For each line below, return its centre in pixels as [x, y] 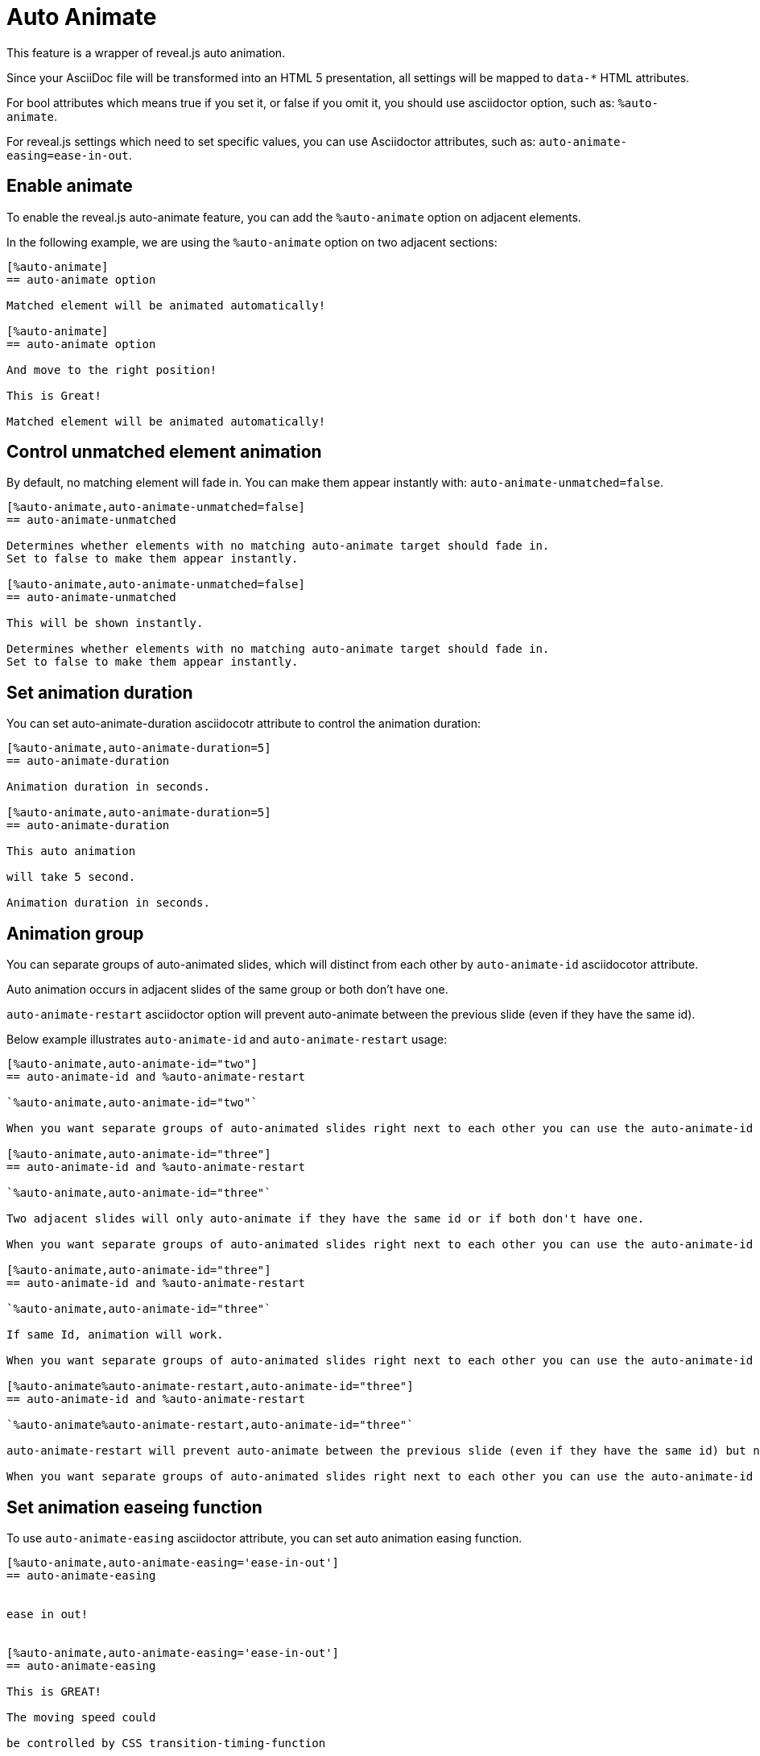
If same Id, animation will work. [115, 1335]
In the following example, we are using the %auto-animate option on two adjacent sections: [252, 242]
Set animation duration [100, 692]
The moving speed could [81, 1717]
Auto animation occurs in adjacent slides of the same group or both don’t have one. [227, 990]
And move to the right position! [112, 369]
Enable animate [70, 186]
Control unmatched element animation [164, 452]
